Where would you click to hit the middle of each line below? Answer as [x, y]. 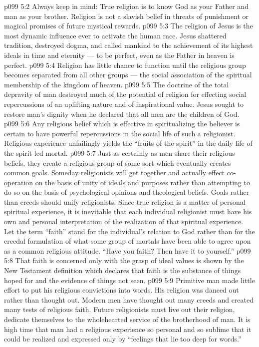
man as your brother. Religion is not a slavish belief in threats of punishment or [127, 16]
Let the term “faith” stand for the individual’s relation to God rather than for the [129, 231]
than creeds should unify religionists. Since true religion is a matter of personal [125, 201]
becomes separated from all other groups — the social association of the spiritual [128, 75]
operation [19, 182]
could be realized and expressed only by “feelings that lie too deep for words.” [123, 339]
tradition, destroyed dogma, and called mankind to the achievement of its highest [129, 45]
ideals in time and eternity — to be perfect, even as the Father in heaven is [119, 55]
